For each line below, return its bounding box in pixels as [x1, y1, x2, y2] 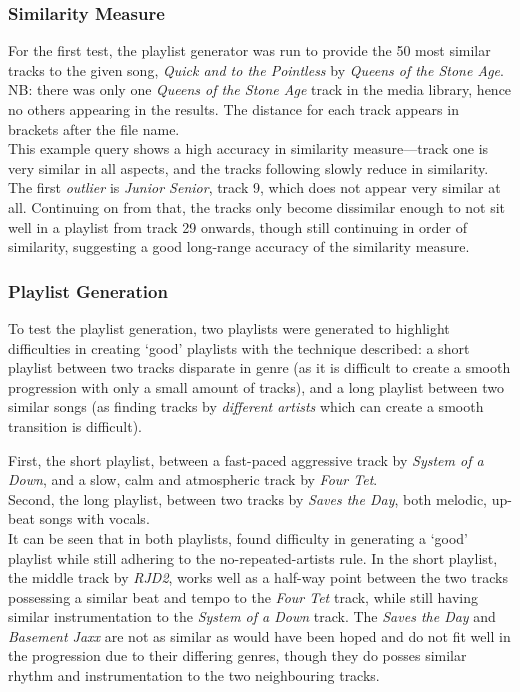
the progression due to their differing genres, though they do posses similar [8, 645, 467, 666]
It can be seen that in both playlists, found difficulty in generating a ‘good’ [8, 527, 468, 548]
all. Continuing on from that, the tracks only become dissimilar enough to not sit [8, 196, 506, 217]
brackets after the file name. [8, 118, 180, 139]
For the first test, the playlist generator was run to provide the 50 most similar [8, 40, 491, 61]
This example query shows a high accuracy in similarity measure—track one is [8, 138, 489, 159]
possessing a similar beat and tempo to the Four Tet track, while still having [8, 586, 478, 607]
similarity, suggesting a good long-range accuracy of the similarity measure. [8, 236, 470, 257]
